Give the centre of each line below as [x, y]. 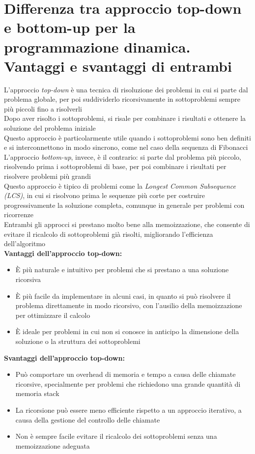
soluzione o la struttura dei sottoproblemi [78, 341]
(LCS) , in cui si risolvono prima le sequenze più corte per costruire [104, 195]
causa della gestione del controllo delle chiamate [88, 419]
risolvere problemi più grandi [47, 176]
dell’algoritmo [25, 243]
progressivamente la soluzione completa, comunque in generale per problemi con [124, 205]
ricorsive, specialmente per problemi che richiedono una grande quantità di [128, 383]
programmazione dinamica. [97, 46]
